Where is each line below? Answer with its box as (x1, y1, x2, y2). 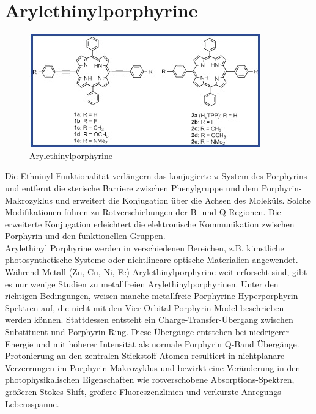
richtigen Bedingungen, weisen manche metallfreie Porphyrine (5, 289, 235, 302)
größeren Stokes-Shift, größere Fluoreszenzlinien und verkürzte (5, 385, 239, 397)
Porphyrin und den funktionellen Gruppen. (5, 229, 166, 242)
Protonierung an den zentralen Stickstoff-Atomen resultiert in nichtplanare (5, 349, 285, 362)
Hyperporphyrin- (238, 289, 301, 302)
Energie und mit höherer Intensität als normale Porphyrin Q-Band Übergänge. (5, 337, 299, 350)
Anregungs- (241, 385, 284, 397)
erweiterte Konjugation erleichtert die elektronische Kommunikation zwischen (5, 217, 295, 230)
